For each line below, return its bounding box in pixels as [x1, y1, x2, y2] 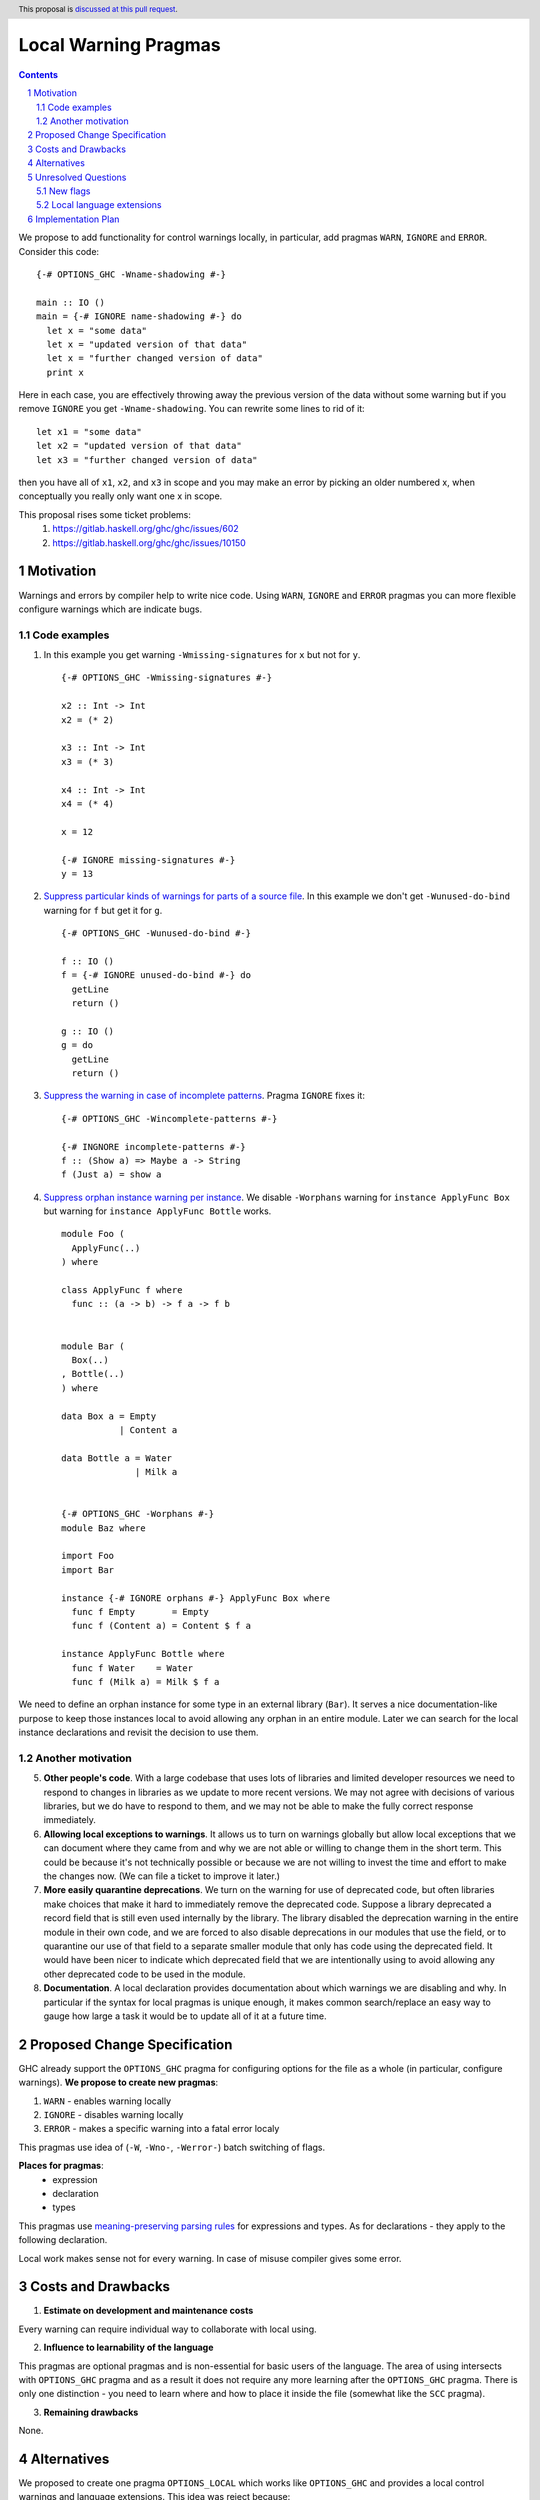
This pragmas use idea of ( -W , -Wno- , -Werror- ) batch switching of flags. [18, 2141, 326, 2153]
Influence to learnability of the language [43, 2341, 214, 2354]
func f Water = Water [71, 1662, 194, 1674]
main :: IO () [36, 296, 105, 308]
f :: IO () [61, 955, 115, 967]
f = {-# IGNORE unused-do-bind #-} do [61, 970, 252, 981]
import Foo [61, 1550, 115, 1562]
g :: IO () [61, 1025, 115, 1037]
